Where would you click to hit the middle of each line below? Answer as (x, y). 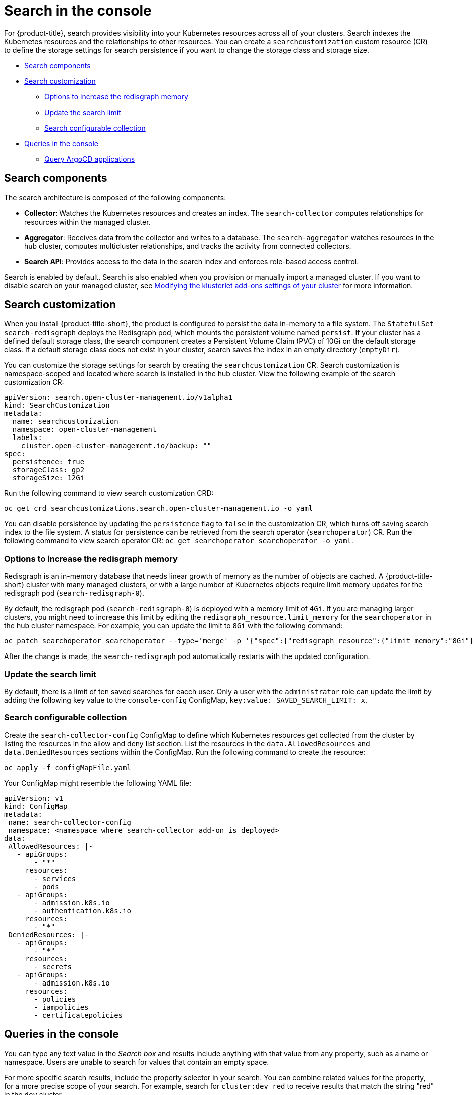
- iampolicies (61, 1007)
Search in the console (78, 11)
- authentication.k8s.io (82, 910)
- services (55, 878)
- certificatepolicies (78, 1015)
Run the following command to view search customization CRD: (109, 493)
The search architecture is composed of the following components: (115, 197)
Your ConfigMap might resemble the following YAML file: (98, 783)
